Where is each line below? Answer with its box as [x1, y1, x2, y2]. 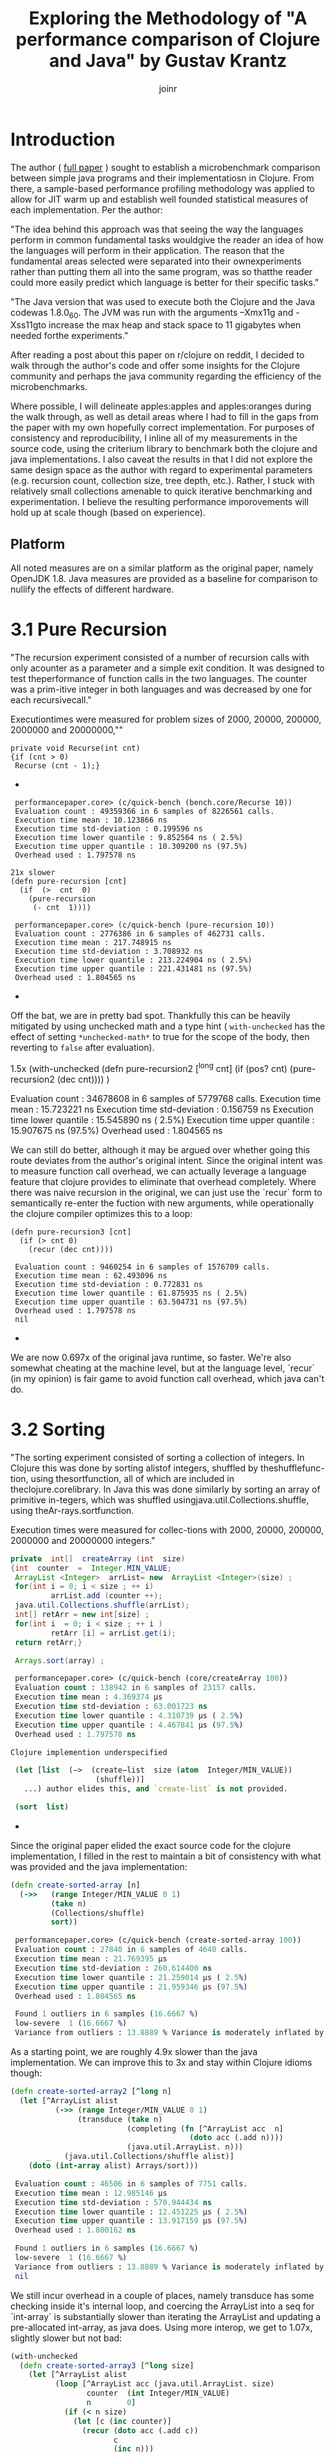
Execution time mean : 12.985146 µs [14, 2188, 168, 2198]
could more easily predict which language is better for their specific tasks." [10, 276, 320, 288]
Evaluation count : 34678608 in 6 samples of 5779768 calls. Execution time [10, 1092, 322, 1104]
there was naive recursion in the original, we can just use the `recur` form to [10, 1186, 323, 1198]
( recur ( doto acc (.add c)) [81, 2425, 199, 2436]
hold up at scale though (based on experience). [10, 507, 206, 519]
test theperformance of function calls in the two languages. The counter [10, 673, 308, 685]
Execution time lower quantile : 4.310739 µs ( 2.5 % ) [14, 1710, 244, 1721]
